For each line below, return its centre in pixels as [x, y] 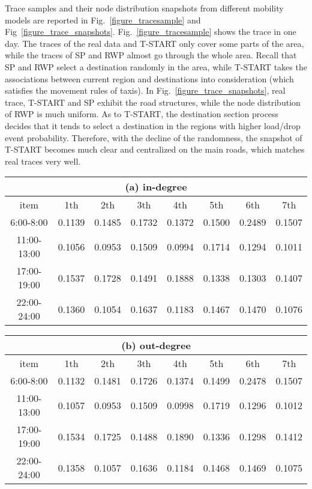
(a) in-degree [156, 187]
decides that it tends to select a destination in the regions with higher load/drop [153, 125]
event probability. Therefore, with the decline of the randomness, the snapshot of [154, 137]
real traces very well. [43, 161]
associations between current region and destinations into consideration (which [149, 78]
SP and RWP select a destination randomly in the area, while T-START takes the [156, 66]
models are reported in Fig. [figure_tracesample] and [103, 20]
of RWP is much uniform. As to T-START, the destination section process [142, 114]
